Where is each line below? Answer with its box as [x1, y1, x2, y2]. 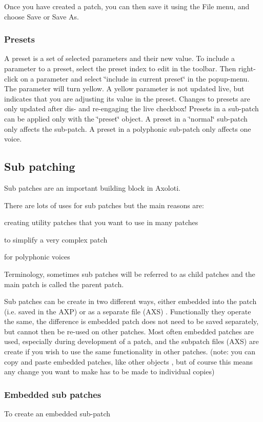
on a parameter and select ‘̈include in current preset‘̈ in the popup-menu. [20, 73, 250, 84]
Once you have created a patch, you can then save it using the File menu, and [4, 1, 250, 11]
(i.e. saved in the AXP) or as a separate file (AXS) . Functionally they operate [4, 306, 251, 316]
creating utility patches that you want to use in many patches [4, 217, 198, 228]
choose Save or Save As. [4, 11, 79, 22]
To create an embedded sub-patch [4, 408, 110, 419]
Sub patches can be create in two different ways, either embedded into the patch [4, 296, 257, 307]
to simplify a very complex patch [4, 234, 108, 245]
